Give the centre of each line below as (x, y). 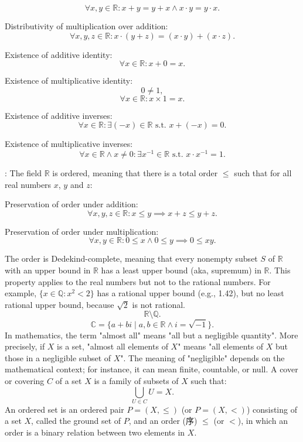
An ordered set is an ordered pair (64, 409)
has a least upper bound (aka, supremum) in (181, 270)
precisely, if (25, 346)
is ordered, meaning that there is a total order (135, 173)
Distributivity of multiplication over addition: (86, 26)
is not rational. (159, 304)
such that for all (263, 173)
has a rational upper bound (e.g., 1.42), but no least (190, 293)
